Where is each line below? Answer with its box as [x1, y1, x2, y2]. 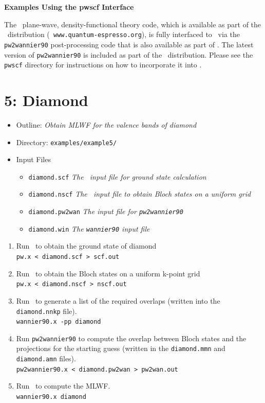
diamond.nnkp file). [16, 305, 77, 316]
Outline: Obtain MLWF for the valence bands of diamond [16, 119, 197, 130]
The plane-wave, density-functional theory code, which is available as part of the [4, 19, 261, 29]
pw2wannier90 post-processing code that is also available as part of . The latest [4, 39, 254, 49]
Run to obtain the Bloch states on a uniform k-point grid [16, 268, 200, 278]
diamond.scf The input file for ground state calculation [28, 171, 206, 182]
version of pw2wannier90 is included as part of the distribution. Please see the [4, 49, 253, 60]
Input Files [16, 154, 51, 165]
